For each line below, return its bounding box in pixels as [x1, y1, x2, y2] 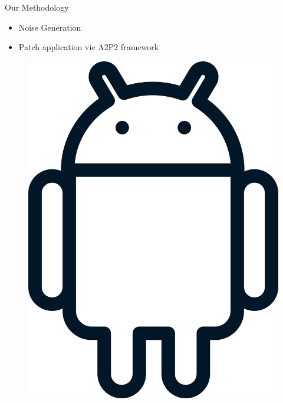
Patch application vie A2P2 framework [18, 41, 159, 53]
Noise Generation [18, 21, 81, 33]
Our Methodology [5, 1, 69, 13]
